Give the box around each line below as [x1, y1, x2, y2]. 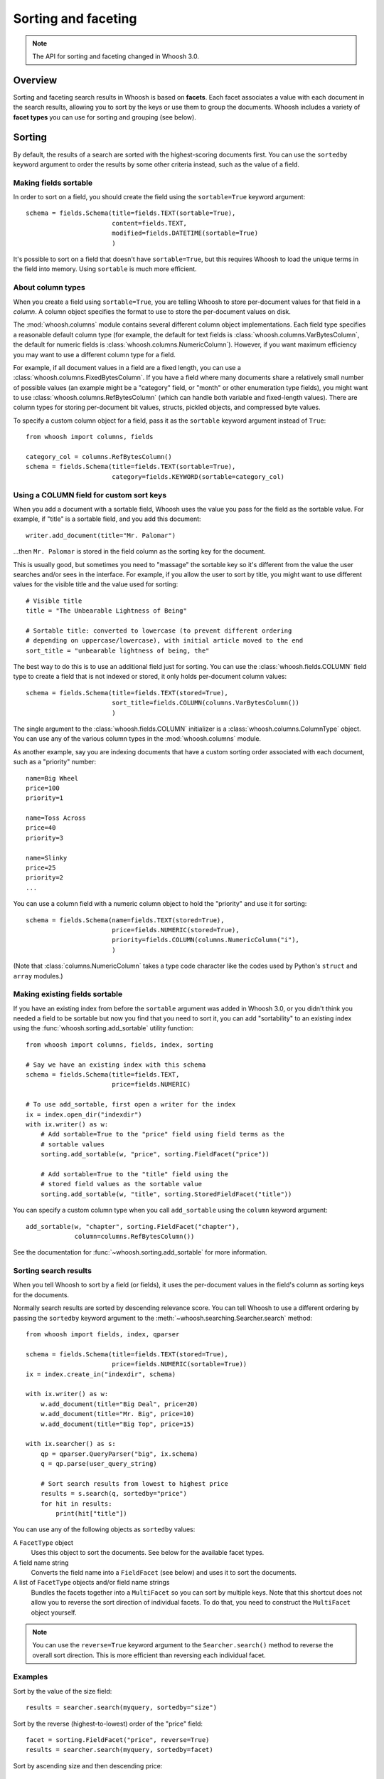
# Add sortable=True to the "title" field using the [40, 1170, 229, 1178]
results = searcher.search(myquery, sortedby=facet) [26, 1746, 213, 1754]
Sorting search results [13, 1266, 92, 1276]
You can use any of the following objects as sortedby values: [13, 1525, 196, 1533]
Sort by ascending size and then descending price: [13, 1761, 163, 1770]
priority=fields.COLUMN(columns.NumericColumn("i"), [111, 936, 300, 944]
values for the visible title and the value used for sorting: [13, 580, 178, 588]
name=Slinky [26, 854, 68, 862]
